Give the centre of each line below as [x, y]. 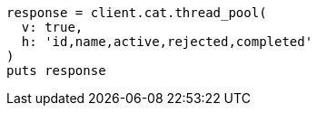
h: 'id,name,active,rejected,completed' [167, 42]
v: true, [52, 27]
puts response [56, 71]
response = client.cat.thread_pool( [137, 13]
